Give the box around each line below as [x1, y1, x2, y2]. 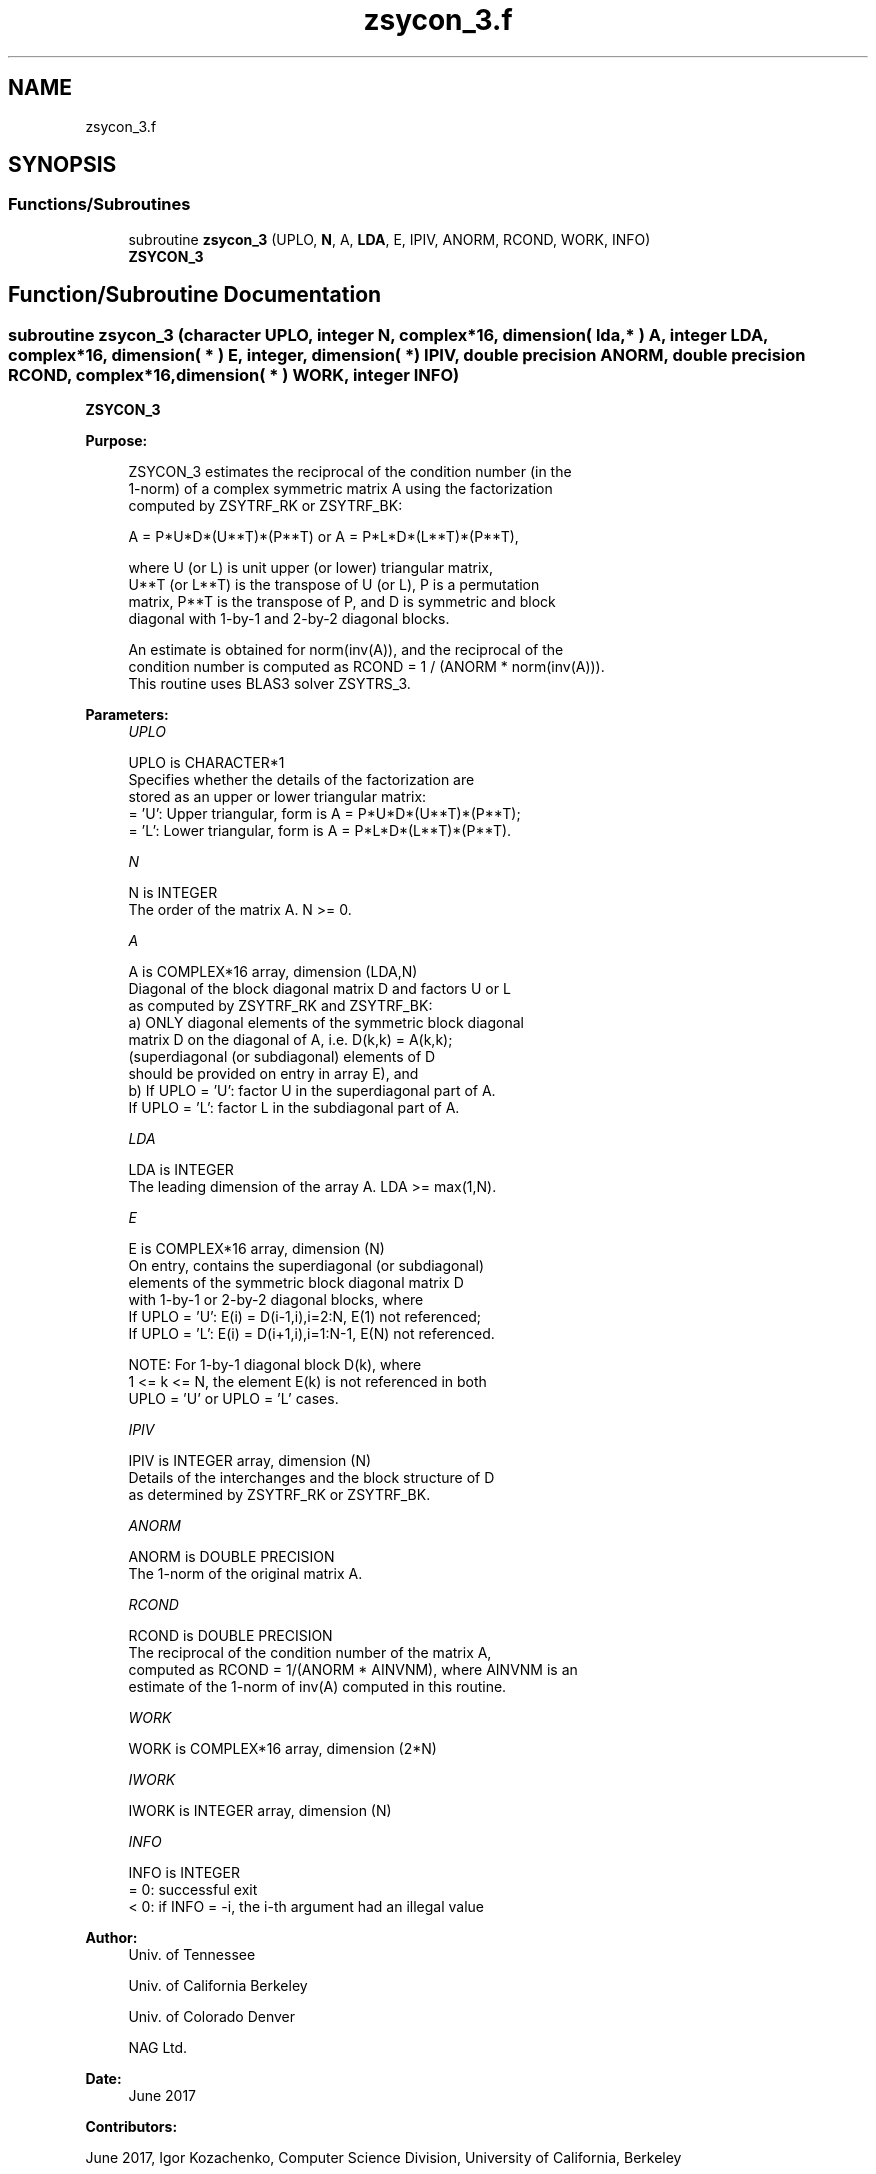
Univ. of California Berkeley [128, 1977, 308, 1995]
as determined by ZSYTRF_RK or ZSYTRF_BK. [128, 1486, 431, 1504]
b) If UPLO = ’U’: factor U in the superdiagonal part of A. [128, 1082, 496, 1100]
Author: [85, 1929, 138, 1947]
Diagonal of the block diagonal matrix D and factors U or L [128, 980, 511, 998]
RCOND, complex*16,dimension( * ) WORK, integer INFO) [8, 364, 460, 385]
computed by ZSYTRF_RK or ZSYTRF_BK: [128, 497, 403, 515]
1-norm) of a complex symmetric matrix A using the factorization [128, 480, 553, 498]
